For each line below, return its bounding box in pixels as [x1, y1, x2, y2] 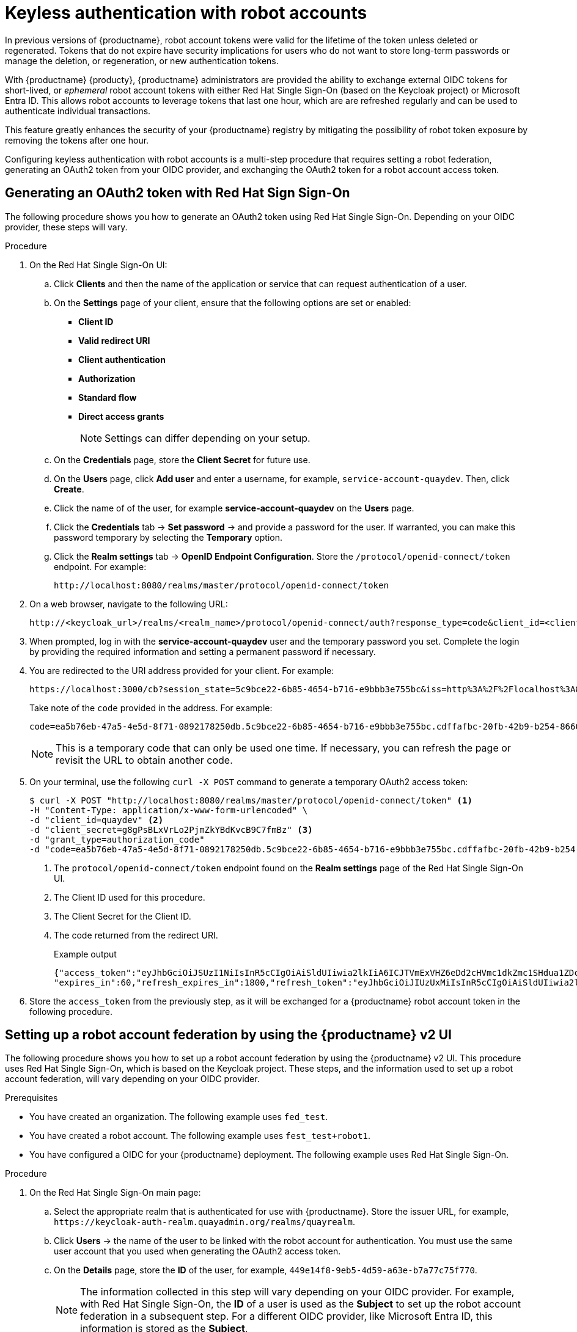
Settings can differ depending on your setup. [105, 431, 311, 444]
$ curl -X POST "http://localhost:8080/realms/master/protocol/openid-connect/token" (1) [29, 795, 472, 805]
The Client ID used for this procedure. [54, 891, 205, 902]
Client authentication [78, 354, 166, 365]
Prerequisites [5, 1092, 58, 1103]
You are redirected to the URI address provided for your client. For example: [29, 665, 334, 676]
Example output [54, 948, 117, 959]
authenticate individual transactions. [5, 105, 151, 116]
